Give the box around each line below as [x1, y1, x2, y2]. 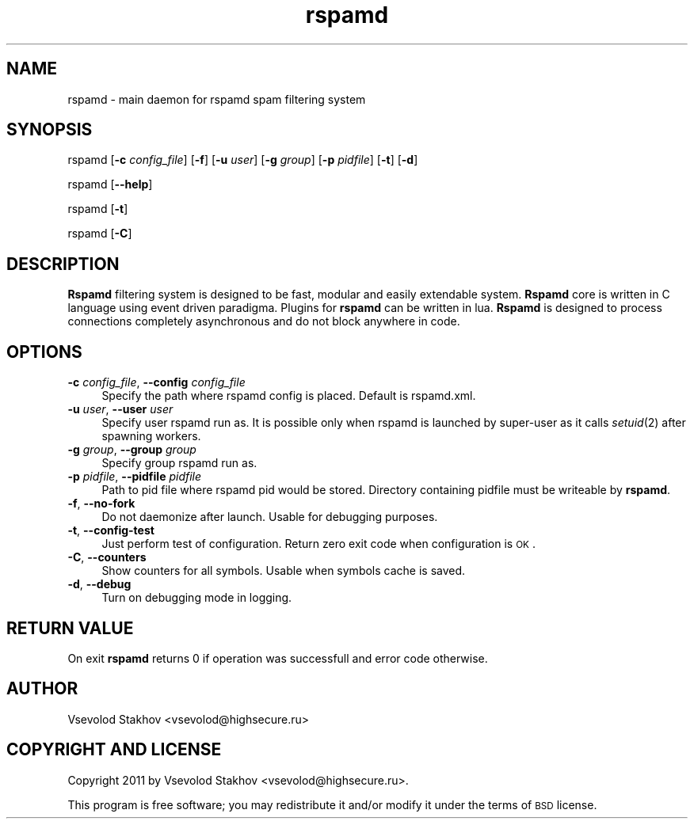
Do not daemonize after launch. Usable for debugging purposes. [101, 510, 438, 524]
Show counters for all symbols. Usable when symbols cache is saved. [101, 564, 466, 578]
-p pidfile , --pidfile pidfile [67, 470, 202, 484]
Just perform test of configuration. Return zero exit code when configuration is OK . [101, 537, 536, 551]
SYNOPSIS [6, 120, 93, 140]
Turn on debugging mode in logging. [101, 591, 292, 605]
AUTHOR [6, 679, 78, 699]
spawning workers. [101, 429, 201, 443]
